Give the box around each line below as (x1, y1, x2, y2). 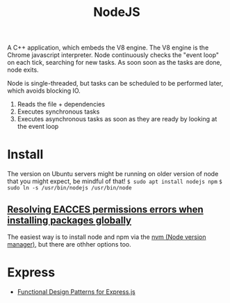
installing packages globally (7, 214, 132, 226)
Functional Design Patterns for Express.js (17, 287, 135, 296)
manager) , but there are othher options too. (7, 240, 131, 248)
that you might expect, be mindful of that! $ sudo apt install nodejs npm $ (7, 177, 222, 185)
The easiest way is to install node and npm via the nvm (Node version (7, 233, 206, 241)
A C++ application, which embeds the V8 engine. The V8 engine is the (7, 43, 209, 52)
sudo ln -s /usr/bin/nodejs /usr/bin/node (7, 185, 132, 192)
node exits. (7, 65, 40, 74)
